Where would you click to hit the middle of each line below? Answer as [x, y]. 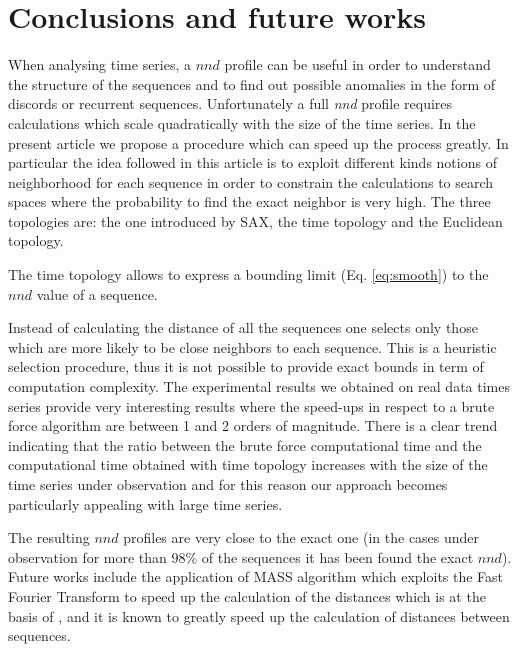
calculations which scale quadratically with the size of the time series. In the [242, 122]
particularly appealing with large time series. [145, 503]
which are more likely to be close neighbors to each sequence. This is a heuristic [252, 346]
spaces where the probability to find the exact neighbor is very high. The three [249, 201]
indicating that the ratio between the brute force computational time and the [245, 444]
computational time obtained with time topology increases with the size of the [248, 464]
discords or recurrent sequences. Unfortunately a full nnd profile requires [230, 103]
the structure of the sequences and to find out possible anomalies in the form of [252, 83]
